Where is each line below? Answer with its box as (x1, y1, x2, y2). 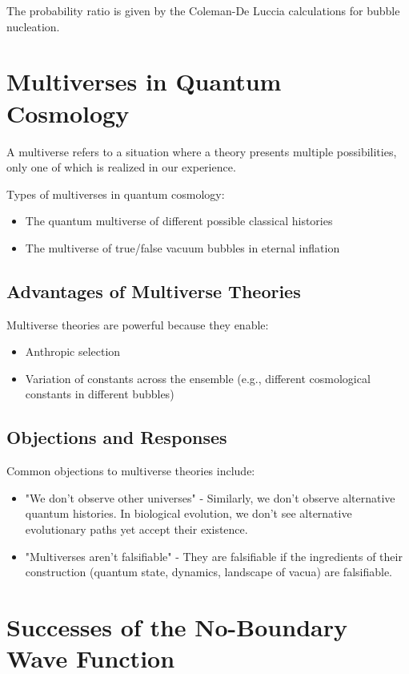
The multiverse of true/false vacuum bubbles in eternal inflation (25, 239, 340, 256)
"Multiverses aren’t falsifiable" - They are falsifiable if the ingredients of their (25, 547, 403, 564)
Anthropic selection (25, 343, 121, 360)
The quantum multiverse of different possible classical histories (25, 212, 333, 229)
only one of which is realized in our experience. (6, 159, 236, 176)
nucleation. (6, 18, 60, 34)
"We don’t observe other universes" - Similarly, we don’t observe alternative (25, 489, 395, 506)
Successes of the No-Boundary (6, 611, 347, 643)
